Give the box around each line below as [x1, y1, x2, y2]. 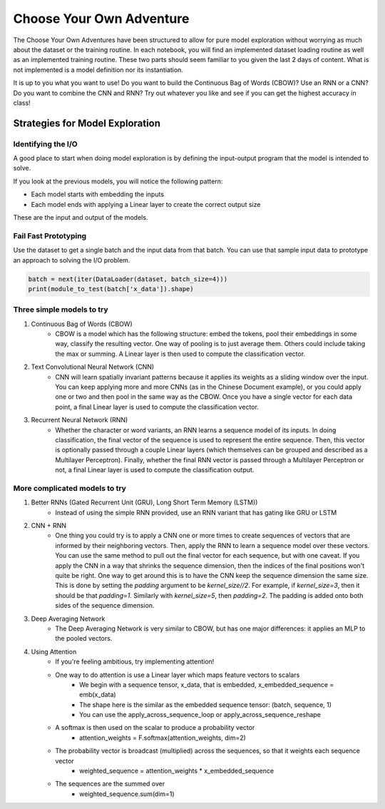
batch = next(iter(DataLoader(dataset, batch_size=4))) [28, 275, 228, 283]
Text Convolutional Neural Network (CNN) [31, 362, 155, 371]
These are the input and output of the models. [13, 213, 148, 221]
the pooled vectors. [55, 634, 113, 643]
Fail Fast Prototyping [13, 230, 87, 240]
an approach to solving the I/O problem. [13, 255, 130, 264]
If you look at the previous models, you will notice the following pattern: [13, 177, 223, 185]
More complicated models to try [13, 483, 126, 493]
